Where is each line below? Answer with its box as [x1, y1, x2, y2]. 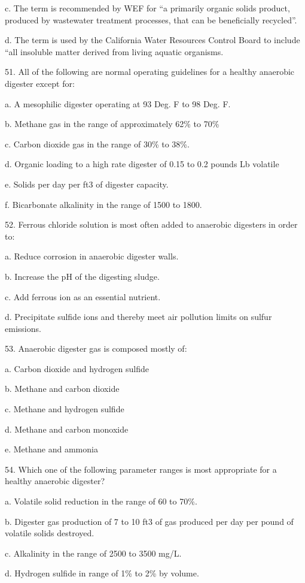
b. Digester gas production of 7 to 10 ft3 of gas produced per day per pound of [5, 515, 294, 527]
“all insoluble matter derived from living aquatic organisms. [5, 45, 224, 58]
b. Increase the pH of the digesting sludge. [5, 270, 160, 282]
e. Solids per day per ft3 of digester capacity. [5, 177, 169, 190]
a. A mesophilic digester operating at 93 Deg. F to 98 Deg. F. [5, 97, 231, 110]
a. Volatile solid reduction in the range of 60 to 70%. [5, 495, 197, 508]
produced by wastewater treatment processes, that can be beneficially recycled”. [5, 13, 297, 26]
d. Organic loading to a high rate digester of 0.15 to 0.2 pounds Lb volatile [5, 158, 279, 170]
